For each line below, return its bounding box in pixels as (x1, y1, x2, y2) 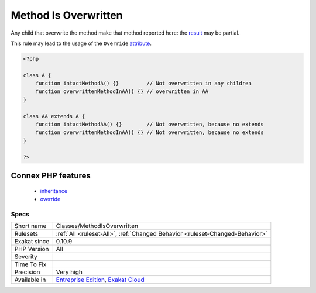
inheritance (40, 187, 67, 194)
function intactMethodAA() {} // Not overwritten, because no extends (35, 121, 265, 128)
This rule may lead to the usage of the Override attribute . (11, 40, 152, 47)
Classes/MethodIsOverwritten (56, 222, 139, 230)
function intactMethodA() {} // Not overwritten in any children (35, 80, 252, 87)
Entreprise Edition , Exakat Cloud (56, 275, 145, 284)
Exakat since (14, 237, 50, 246)
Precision (14, 268, 40, 276)
